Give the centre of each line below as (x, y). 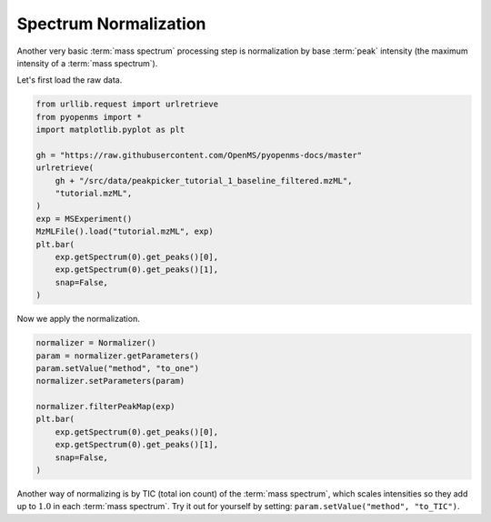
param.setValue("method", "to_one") (118, 368)
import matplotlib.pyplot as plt (110, 130)
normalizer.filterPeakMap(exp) (106, 407)
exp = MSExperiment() (84, 219)
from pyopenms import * (89, 117)
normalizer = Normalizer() (96, 343)
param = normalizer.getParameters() (118, 356)
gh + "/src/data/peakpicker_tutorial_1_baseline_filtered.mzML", (204, 181)
